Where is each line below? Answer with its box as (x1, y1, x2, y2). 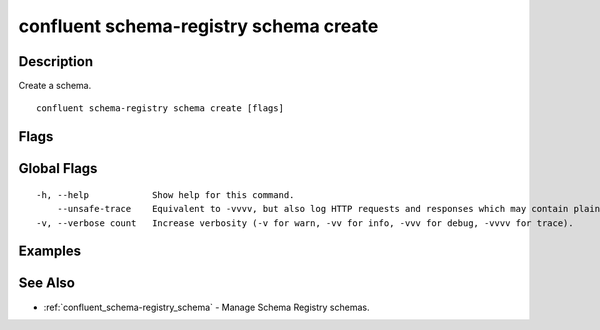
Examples (18, 243, 82, 260)
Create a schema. (18, 80, 92, 92)
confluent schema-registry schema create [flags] (36, 103, 285, 114)
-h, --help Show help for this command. (36, 189, 295, 200)
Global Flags (18, 160, 98, 177)
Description (18, 53, 94, 70)
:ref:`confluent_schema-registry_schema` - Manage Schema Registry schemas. (43, 301, 370, 313)
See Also (18, 275, 75, 292)
